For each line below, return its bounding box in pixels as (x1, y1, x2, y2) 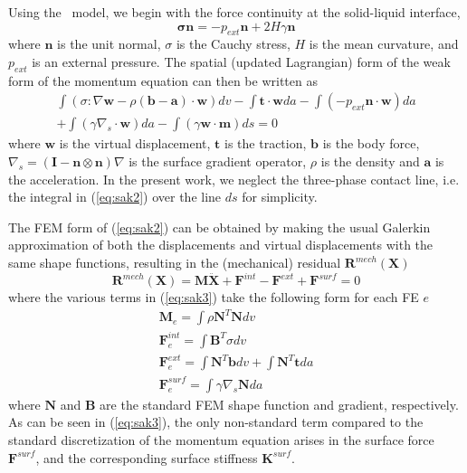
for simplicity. (242, 187, 318, 206)
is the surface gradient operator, (129, 152, 307, 171)
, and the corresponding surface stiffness (35, 448, 258, 467)
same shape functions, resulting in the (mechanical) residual (8, 253, 341, 271)
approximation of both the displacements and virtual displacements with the (8, 235, 434, 254)
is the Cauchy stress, (176, 34, 291, 53)
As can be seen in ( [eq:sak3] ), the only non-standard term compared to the (8, 412, 424, 431)
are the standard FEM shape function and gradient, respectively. (100, 394, 459, 413)
